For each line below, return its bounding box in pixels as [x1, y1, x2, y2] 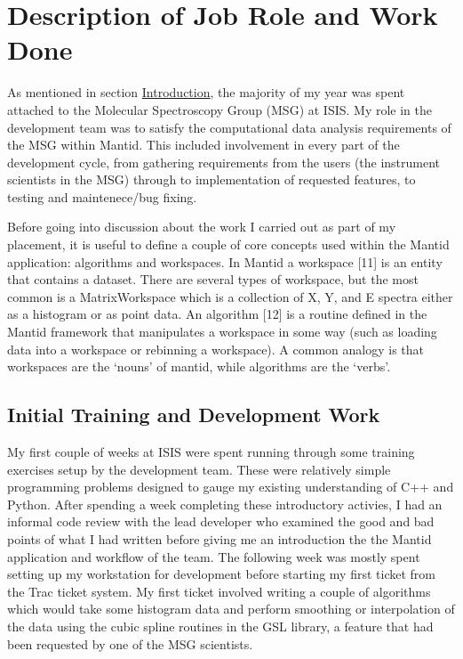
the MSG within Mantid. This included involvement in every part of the [7, 135, 400, 154]
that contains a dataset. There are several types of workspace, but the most [7, 270, 419, 289]
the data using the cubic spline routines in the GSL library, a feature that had [7, 616, 434, 635]
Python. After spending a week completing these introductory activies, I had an [7, 494, 443, 513]
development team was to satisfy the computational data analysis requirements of [7, 118, 451, 136]
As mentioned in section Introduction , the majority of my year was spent [7, 83, 405, 102]
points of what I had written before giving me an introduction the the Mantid [7, 529, 432, 548]
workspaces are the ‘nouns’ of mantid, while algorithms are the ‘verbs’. [7, 357, 391, 376]
